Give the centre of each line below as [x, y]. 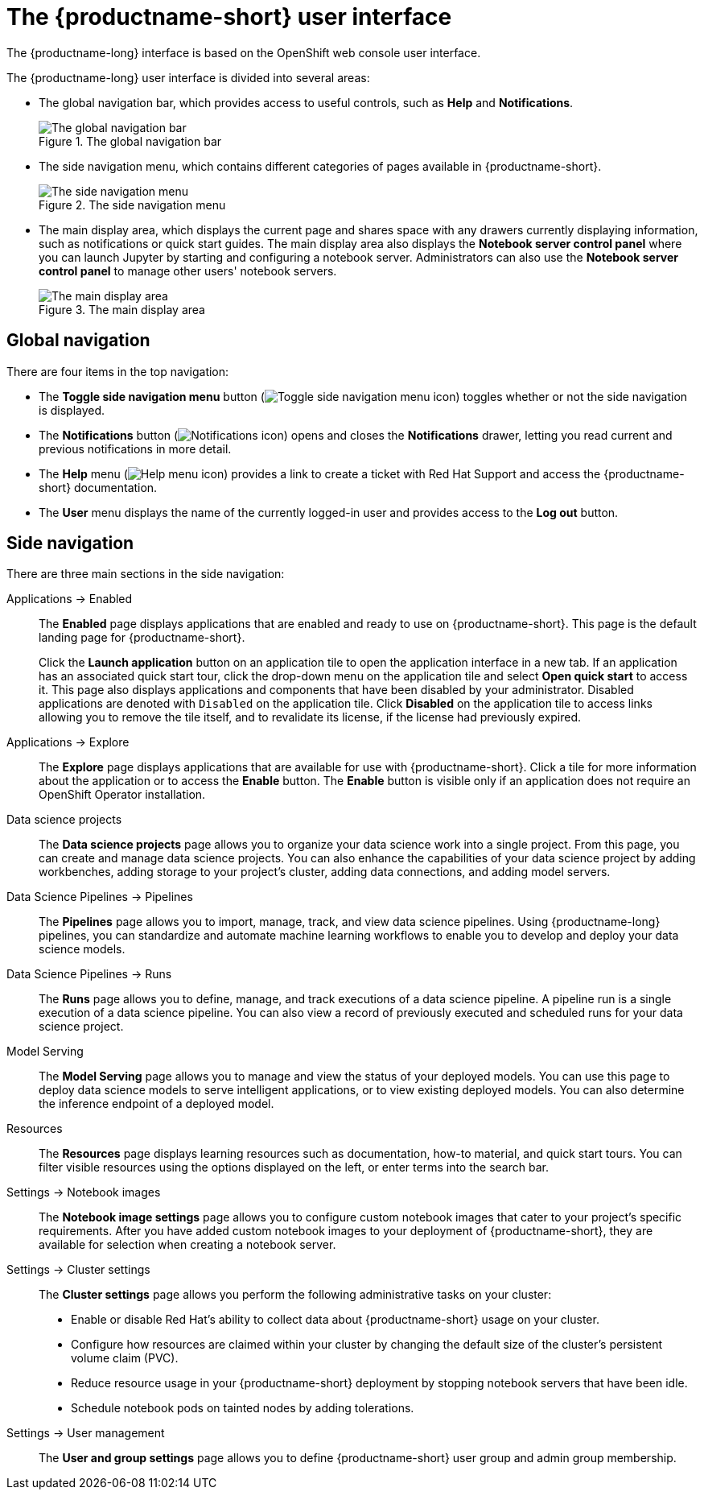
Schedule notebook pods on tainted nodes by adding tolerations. [243, 1408]
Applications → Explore [68, 742]
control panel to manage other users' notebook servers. [188, 271]
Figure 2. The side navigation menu [132, 205]
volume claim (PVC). [125, 1358]
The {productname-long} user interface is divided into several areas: [188, 77]
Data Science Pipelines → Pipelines [100, 897]
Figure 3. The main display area [122, 309]
